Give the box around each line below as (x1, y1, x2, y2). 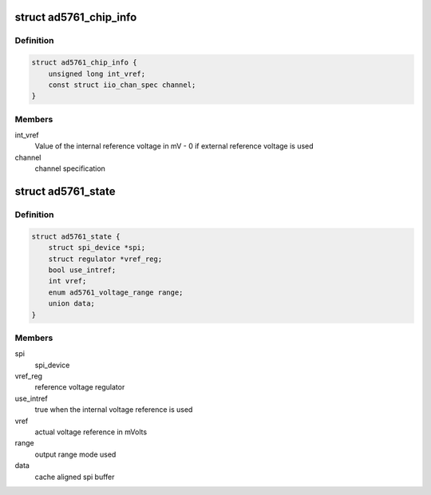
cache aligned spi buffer (34, 472, 115, 481)
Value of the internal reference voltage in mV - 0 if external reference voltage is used (34, 141, 314, 151)
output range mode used (34, 449, 117, 459)
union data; (48, 299, 96, 308)
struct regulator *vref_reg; (48, 254, 163, 263)
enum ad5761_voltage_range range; (48, 287, 184, 297)
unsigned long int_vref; (48, 69, 146, 78)
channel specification (34, 164, 105, 173)
